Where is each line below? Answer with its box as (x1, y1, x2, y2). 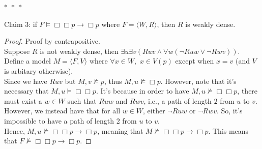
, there (237, 85, 258, 96)
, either (143, 105, 165, 116)
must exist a (4, 95, 42, 106)
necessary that (4, 85, 49, 96)
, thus (104, 75, 122, 86)
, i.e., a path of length (143, 95, 212, 106)
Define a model (4, 55, 51, 66)
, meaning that (97, 125, 143, 136)
